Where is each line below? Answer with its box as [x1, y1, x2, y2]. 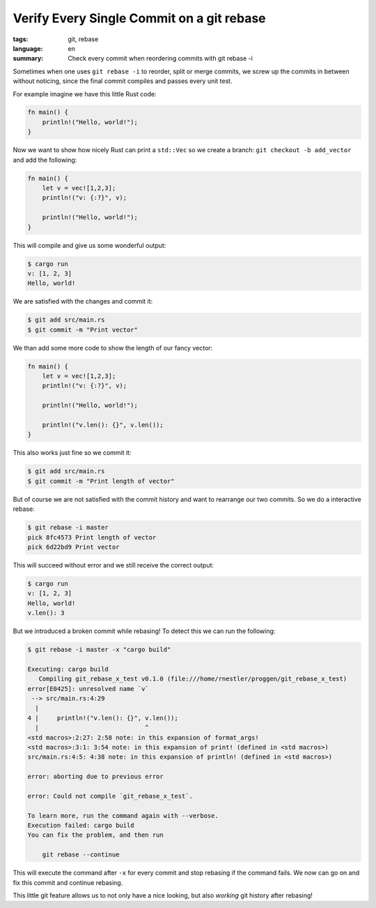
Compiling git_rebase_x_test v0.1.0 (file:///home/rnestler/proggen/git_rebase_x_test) [38, 675, 347, 683]
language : [13, 44, 43, 52]
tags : [13, 35, 29, 43]
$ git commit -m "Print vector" [27, 325, 139, 334]
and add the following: [13, 156, 77, 164]
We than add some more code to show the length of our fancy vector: [13, 343, 213, 352]
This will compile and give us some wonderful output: [13, 241, 166, 249]
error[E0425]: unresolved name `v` [27, 685, 149, 692]
